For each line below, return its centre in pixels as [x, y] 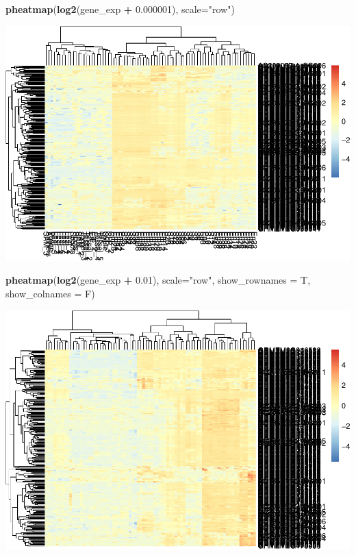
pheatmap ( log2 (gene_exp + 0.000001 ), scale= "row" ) [120, 9]
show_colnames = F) [50, 293]
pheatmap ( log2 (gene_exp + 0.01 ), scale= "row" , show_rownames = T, [158, 280]
